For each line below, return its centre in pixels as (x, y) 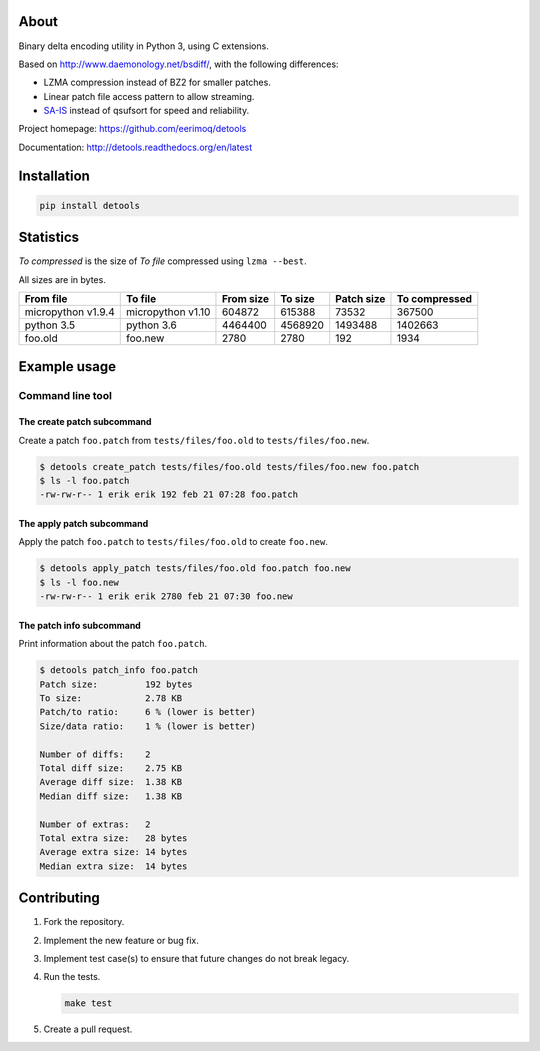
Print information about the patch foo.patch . (113, 644)
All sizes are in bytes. (62, 279)
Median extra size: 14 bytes (113, 866)
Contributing (59, 898)
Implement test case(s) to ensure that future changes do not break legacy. (196, 958)
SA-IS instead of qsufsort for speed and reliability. (146, 111)
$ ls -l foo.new (79, 582)
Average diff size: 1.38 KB (111, 782)
